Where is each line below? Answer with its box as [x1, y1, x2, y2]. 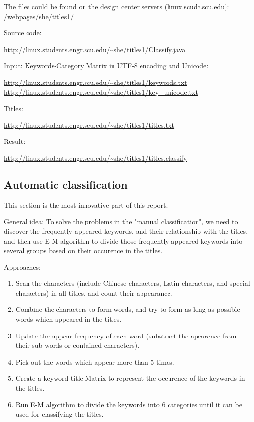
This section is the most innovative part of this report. [4, 199, 168, 210]
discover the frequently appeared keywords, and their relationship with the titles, [4, 225, 248, 236]
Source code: [4, 28, 42, 38]
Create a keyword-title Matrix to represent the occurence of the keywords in [15, 373, 245, 383]
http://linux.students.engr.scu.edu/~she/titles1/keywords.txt [4, 77, 187, 87]
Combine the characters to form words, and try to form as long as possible [15, 304, 240, 314]
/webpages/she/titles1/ [4, 11, 74, 21]
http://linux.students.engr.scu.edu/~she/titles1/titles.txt [4, 119, 175, 130]
